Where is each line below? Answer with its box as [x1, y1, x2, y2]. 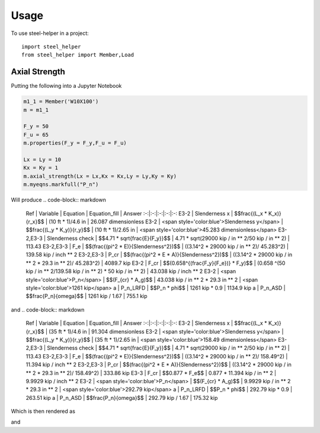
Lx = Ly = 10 [23, 156, 62, 163]
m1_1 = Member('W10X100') [23, 98, 99, 105]
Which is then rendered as [11, 408, 75, 415]
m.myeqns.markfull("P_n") [23, 181, 99, 188]
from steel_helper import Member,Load [21, 52, 135, 59]
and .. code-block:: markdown [11, 306, 85, 313]
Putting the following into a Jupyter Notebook [11, 82, 122, 89]
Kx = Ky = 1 [23, 165, 59, 171]
